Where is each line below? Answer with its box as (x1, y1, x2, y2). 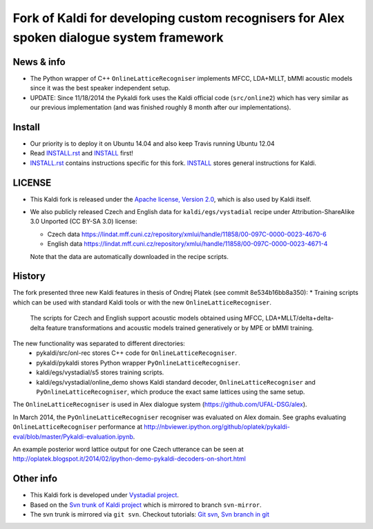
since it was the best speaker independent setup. (30, 84, 171, 93)
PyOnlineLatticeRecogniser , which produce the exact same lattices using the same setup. (36, 387, 305, 396)
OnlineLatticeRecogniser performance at (12, 423, 143, 431)
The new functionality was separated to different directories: (12, 339, 186, 348)
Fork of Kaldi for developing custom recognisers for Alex (12, 10, 345, 26)
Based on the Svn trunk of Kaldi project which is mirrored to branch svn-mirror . (30, 501, 262, 509)
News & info (12, 56, 66, 68)
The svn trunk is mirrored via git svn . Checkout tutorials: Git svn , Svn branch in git (30, 510, 269, 519)
